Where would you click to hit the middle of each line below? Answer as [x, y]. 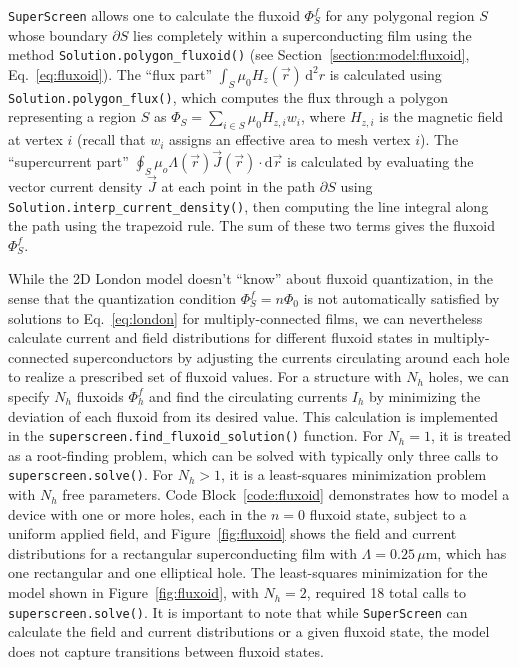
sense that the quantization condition [122, 298]
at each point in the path [238, 185]
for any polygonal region [400, 15]
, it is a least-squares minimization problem [354, 474]
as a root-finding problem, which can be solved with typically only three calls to [253, 454]
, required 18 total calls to [386, 592]
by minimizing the [425, 395]
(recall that [111, 139]
